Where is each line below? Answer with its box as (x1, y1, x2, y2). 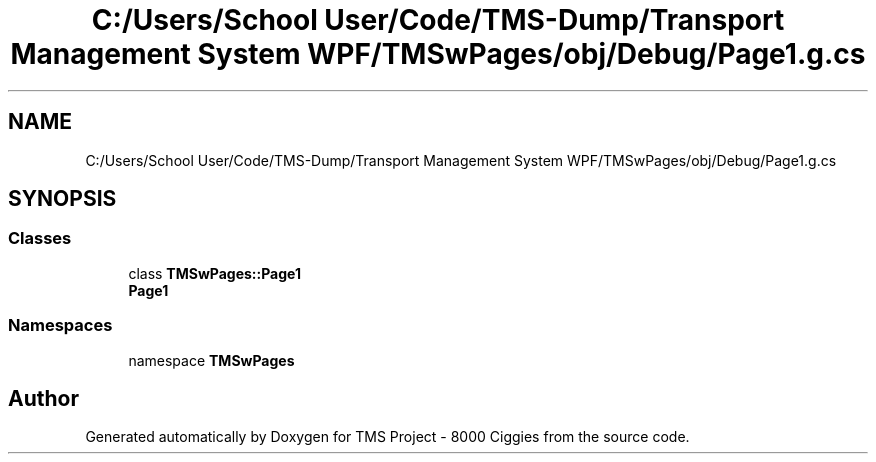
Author (8, 385, 79, 411)
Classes (8, 228, 72, 249)
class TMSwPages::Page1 (128, 264, 301, 282)
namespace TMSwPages (128, 351, 295, 369)
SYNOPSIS (8, 186, 117, 212)
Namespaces (8, 315, 113, 336)
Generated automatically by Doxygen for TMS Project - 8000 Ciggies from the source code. (85, 428, 690, 446)
